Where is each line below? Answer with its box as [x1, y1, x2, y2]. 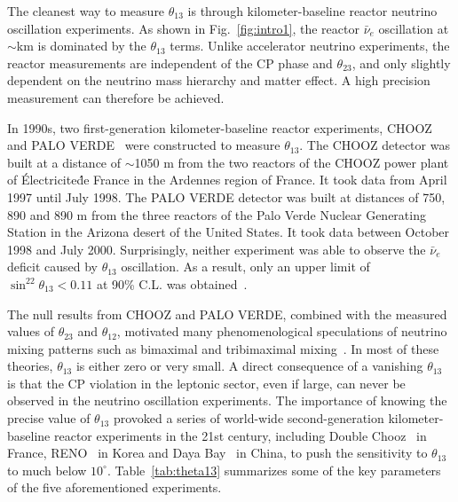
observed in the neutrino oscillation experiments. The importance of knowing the [7, 391, 447, 410]
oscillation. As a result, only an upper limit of [121, 257, 370, 276]
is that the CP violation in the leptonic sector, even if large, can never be [7, 373, 406, 392]
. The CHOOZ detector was [299, 136, 450, 154]
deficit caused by [7, 257, 98, 276]
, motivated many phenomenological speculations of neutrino [116, 322, 447, 341]
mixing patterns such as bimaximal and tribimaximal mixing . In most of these [7, 339, 439, 357]
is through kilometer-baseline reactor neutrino [187, 2, 438, 20]
